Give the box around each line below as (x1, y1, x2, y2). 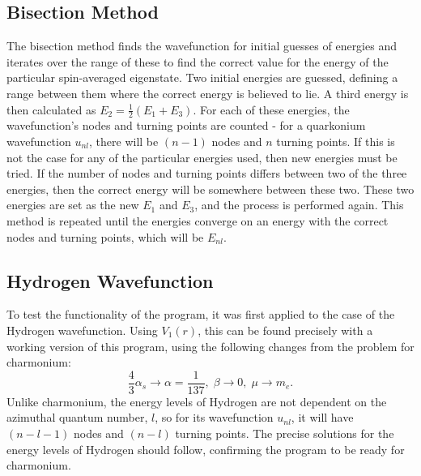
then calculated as (6, 101, 96, 118)
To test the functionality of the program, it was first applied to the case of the (6, 306, 395, 323)
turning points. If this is (276, 133, 395, 149)
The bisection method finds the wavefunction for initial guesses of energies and (6, 37, 397, 54)
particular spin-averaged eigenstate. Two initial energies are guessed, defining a (6, 69, 398, 86)
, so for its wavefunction (155, 409, 274, 426)
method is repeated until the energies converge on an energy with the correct (6, 212, 389, 229)
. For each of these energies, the (193, 101, 350, 118)
